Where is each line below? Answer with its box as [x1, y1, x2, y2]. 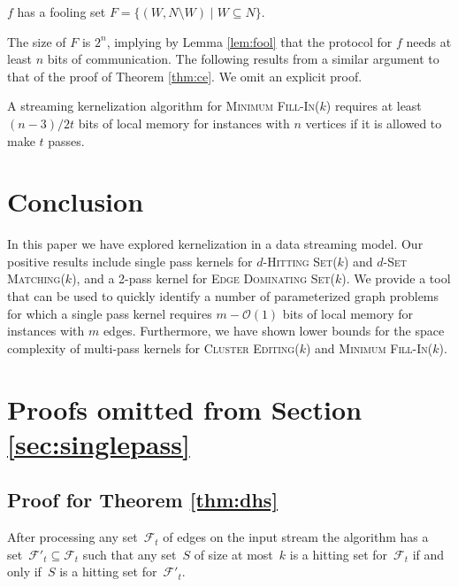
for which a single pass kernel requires [7, 304, 212, 322]
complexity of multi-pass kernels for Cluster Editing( [7, 338, 300, 357]
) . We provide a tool [341, 269, 451, 288]
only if [7, 562, 42, 581]
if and [412, 545, 445, 563]
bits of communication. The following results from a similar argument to [47, 50, 439, 68]
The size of [7, 32, 66, 50]
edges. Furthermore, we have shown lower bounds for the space [103, 321, 445, 340]
